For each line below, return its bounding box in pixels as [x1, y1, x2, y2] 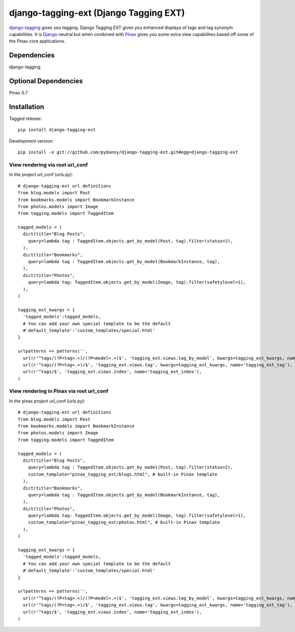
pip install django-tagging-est [18, 127, 96, 133]
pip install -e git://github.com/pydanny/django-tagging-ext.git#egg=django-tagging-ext [18, 150, 238, 155]
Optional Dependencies [9, 77, 83, 86]
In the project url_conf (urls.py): [9, 172, 73, 178]
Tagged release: [9, 116, 42, 121]
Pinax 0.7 [9, 90, 28, 96]
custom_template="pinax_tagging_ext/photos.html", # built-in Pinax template [28, 519, 220, 525]
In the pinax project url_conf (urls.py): [9, 398, 86, 404]
